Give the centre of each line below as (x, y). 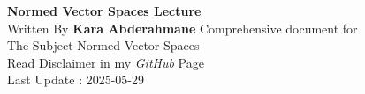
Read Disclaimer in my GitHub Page (106, 62)
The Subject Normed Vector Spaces (103, 45)
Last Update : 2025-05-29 (76, 80)
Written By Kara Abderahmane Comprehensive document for (182, 28)
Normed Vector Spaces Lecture (104, 11)
